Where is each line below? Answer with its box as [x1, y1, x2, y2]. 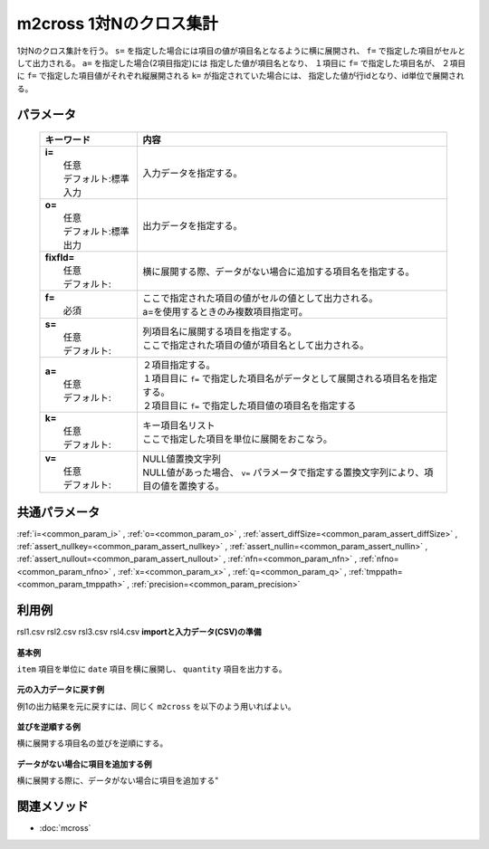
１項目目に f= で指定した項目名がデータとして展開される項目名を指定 [141, 372, 438, 385]
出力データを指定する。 [141, 220, 243, 233]
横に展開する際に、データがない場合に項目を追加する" [16, 775, 219, 787]
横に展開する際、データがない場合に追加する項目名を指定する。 [141, 265, 415, 278]
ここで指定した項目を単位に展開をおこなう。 [141, 433, 333, 445]
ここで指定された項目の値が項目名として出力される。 [141, 339, 369, 352]
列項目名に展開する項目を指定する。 [141, 326, 297, 339]
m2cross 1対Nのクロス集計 [16, 14, 218, 33]
